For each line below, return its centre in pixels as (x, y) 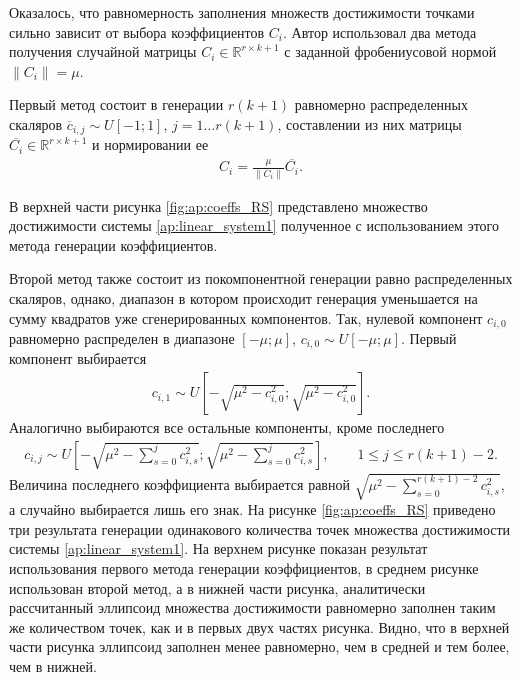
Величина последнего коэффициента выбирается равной (179, 483)
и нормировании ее (150, 144)
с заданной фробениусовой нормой (390, 51)
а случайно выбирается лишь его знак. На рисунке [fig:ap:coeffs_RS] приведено (252, 509)
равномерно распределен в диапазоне (122, 338)
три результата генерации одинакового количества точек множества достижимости (260, 528)
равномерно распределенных (381, 104)
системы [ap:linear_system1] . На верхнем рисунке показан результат (218, 548)
